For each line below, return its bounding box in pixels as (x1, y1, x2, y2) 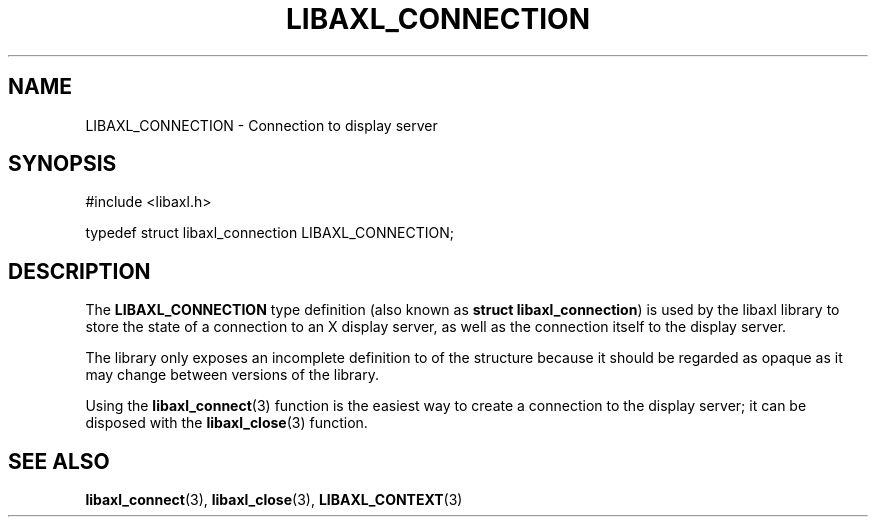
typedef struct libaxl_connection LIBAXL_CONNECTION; (85, 224, 454, 242)
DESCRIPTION (8, 258, 151, 284)
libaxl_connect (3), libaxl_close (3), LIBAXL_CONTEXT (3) (85, 491, 463, 509)
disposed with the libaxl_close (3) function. (85, 414, 368, 432)
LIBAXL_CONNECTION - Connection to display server (85, 116, 438, 134)
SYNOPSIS (8, 151, 117, 177)
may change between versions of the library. (85, 366, 380, 384)
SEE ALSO (8, 448, 110, 474)
